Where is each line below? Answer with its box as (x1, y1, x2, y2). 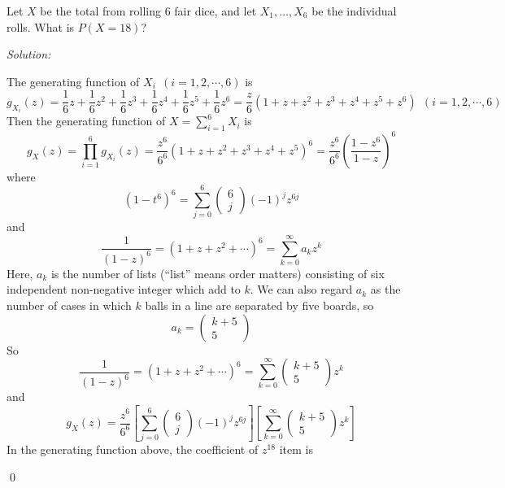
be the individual (311, 2, 397, 19)
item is (279, 441, 313, 458)
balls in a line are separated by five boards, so (145, 296, 374, 313)
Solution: (7, 46, 51, 63)
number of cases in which (7, 296, 132, 313)
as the (370, 281, 401, 298)
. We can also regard (250, 281, 353, 298)
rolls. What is (7, 18, 75, 35)
